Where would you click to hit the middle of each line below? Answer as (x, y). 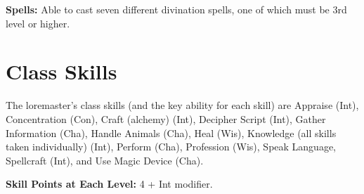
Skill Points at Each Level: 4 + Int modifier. (109, 184)
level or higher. (38, 23)
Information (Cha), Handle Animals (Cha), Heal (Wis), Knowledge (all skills (171, 132)
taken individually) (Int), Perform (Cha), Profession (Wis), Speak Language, (171, 147)
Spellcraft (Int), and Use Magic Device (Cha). (105, 160)
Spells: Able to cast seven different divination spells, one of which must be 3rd (176, 9)
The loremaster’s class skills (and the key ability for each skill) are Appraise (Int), (182, 105)
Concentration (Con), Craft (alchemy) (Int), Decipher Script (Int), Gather (166, 118)
